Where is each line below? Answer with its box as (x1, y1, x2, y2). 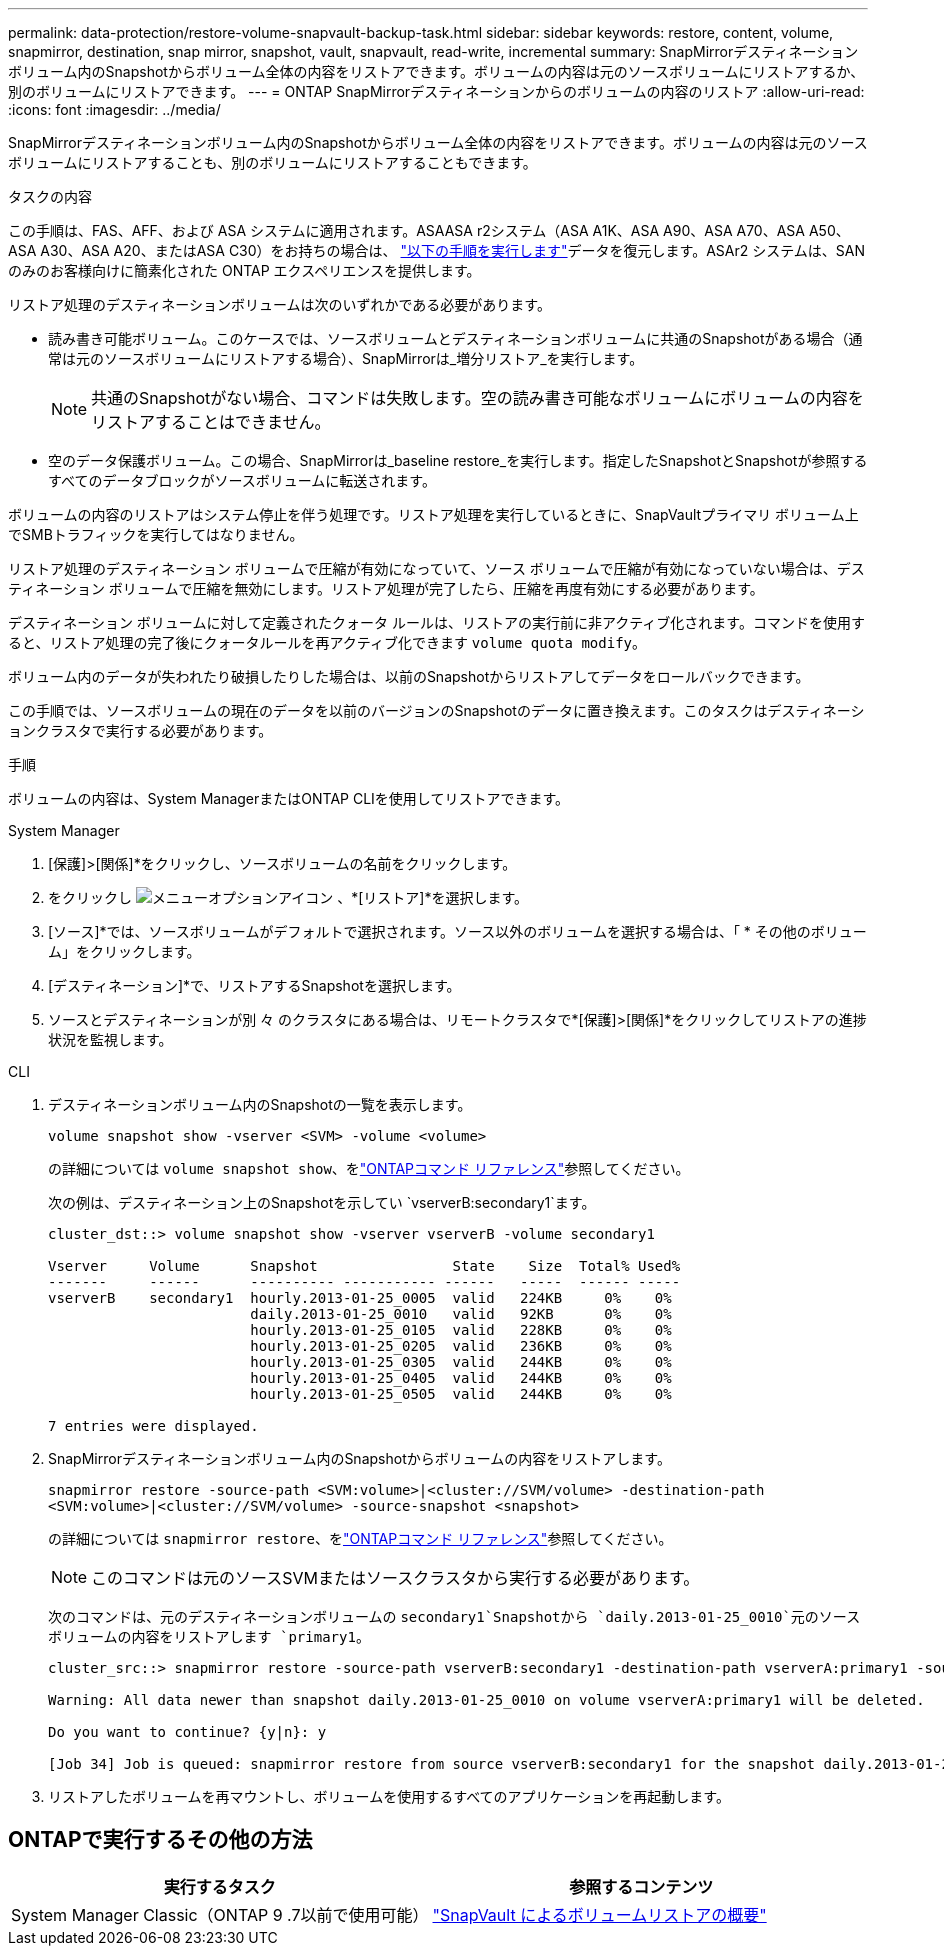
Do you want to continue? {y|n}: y (48, 1724, 327, 1740)
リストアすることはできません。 (91, 412, 331, 432)
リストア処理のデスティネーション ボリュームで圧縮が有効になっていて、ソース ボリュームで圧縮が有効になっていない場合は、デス (8, 560, 865, 577)
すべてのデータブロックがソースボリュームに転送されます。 (48, 472, 436, 489)
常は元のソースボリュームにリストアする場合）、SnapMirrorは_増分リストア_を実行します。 (48, 350, 644, 367)
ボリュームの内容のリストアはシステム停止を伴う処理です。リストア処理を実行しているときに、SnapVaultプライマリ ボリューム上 (8, 506, 859, 523)
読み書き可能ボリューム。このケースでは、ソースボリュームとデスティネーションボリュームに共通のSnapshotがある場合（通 (48, 330, 863, 347)
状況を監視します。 (48, 1031, 173, 1048)
